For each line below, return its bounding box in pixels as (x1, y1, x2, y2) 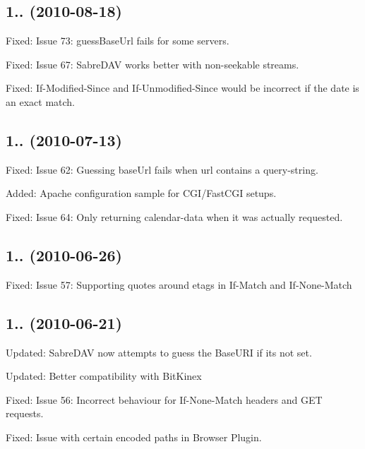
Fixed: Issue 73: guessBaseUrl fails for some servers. (6, 33, 229, 48)
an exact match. (6, 94, 75, 109)
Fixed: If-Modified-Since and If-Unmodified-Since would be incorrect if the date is (6, 80, 359, 95)
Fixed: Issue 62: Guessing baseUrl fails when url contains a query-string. (6, 162, 318, 176)
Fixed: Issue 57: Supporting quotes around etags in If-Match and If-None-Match (6, 277, 352, 292)
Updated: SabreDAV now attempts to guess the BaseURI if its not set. (6, 345, 312, 359)
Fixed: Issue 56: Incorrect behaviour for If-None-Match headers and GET (6, 392, 323, 407)
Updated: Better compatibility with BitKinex (6, 369, 202, 383)
